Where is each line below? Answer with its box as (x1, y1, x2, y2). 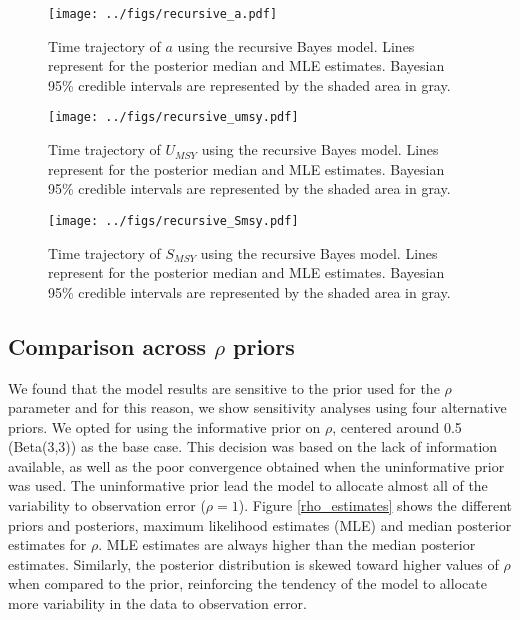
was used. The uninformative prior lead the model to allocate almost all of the (8, 475, 488, 496)
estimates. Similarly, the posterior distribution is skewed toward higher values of (8, 553, 499, 574)
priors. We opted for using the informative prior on (8, 416, 321, 437)
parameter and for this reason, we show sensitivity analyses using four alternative (8, 397, 507, 418)
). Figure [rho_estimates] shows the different (238, 495, 512, 516)
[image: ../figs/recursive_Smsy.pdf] (48, 213, 299, 228)
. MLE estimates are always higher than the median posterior (98, 534, 476, 555)
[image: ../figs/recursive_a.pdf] (48, 7, 278, 21)
